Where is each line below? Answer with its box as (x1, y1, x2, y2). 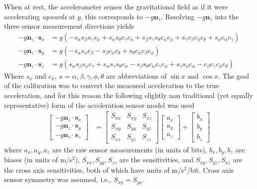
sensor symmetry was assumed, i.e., (4, 174, 112, 185)
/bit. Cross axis (187, 164, 234, 175)
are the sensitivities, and (119, 154, 193, 165)
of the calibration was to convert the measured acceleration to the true (4, 80, 219, 91)
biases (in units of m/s (4, 154, 72, 165)
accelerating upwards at (4, 11, 75, 21)
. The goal (218, 70, 249, 81)
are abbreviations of (106, 70, 167, 81)
